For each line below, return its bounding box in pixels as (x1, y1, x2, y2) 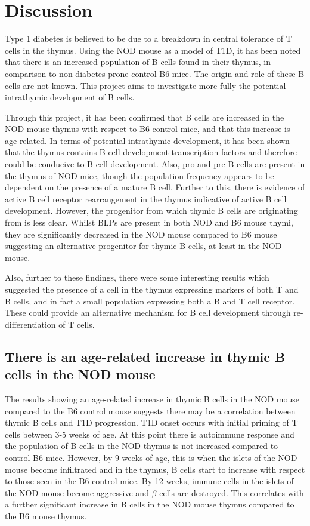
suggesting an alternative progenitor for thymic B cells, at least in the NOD (5, 239, 282, 252)
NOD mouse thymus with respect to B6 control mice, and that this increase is (5, 122, 290, 135)
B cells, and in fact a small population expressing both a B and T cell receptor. (5, 294, 295, 307)
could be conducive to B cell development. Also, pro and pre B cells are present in (5, 158, 305, 170)
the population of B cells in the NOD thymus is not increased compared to (5, 439, 278, 452)
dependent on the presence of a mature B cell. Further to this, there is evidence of (5, 181, 305, 193)
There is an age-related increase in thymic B (5, 347, 286, 365)
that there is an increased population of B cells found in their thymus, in (5, 56, 271, 68)
